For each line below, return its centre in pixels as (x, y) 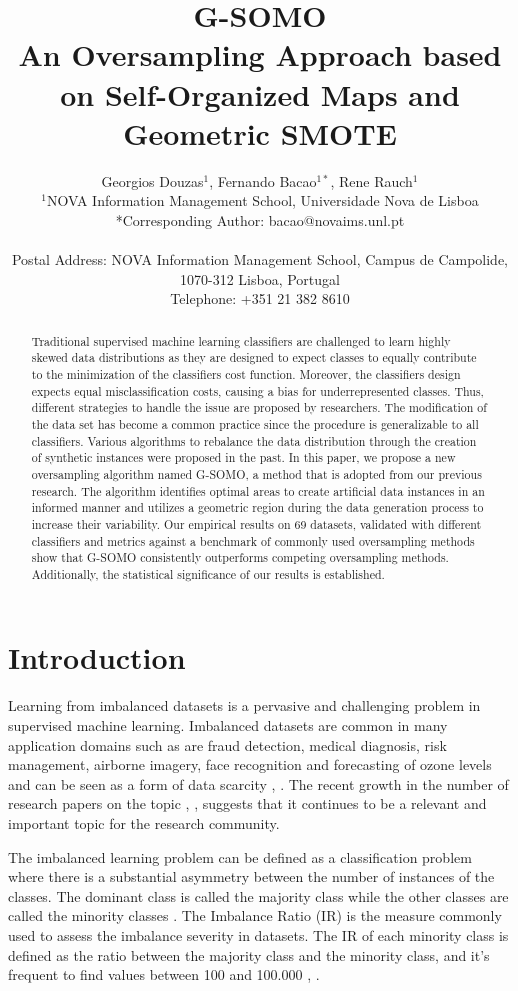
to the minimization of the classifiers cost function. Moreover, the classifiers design (246, 373)
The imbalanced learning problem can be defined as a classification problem (240, 856)
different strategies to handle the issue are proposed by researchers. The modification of (259, 407)
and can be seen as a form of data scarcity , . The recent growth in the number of (258, 783)
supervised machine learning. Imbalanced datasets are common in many (228, 725)
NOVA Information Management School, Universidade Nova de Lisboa (262, 200)
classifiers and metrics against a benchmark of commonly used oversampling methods (253, 540)
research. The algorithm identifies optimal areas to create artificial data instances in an (258, 490)
